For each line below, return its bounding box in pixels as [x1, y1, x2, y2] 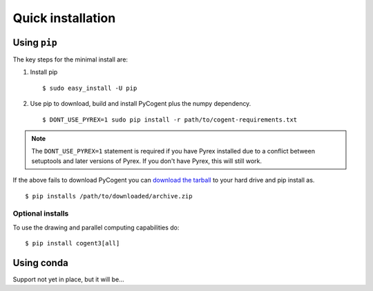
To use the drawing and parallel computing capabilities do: [12, 223, 180, 232]
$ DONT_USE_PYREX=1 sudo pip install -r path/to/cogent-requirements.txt [42, 115, 298, 124]
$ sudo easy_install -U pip [42, 84, 137, 92]
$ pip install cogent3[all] [25, 239, 120, 247]
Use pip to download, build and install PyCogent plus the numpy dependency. [30, 100, 251, 108]
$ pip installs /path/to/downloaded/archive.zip [25, 192, 193, 200]
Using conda [12, 256, 68, 269]
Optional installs [12, 209, 69, 218]
